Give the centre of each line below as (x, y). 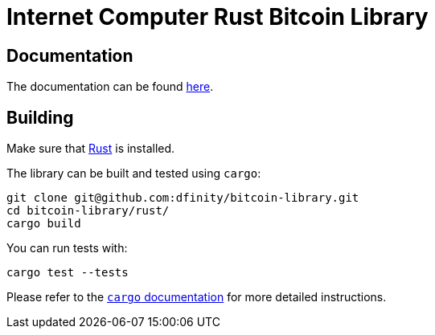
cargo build (44, 224)
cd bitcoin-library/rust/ (88, 211)
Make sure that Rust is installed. (91, 149)
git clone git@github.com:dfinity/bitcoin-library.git (183, 198)
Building (40, 117)
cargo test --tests (68, 273)
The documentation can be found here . (110, 87)
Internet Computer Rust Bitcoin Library (217, 17)
